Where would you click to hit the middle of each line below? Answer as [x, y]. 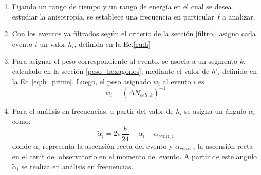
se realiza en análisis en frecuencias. [77, 166]
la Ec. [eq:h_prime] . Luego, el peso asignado [81, 81]
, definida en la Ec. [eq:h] [112, 43]
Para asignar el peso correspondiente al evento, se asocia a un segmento [125, 61]
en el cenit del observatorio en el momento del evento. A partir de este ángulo [135, 156]
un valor [53, 43]
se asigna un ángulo [215, 111]
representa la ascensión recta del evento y [108, 145]
